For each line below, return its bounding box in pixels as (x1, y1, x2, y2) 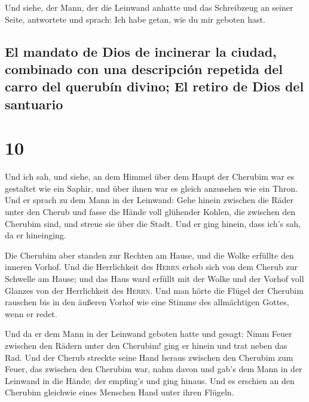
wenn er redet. (5, 307, 57, 320)
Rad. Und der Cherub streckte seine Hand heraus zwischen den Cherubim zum (5, 351, 293, 363)
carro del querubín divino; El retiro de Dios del (5, 77, 304, 96)
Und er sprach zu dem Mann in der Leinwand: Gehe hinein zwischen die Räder (5, 194, 294, 206)
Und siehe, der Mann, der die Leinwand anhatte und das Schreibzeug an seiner (5, 1, 293, 13)
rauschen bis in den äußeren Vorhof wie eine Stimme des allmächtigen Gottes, (5, 296, 289, 308)
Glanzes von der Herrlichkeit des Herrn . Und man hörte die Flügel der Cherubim (5, 284, 304, 296)
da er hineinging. (5, 229, 66, 241)
